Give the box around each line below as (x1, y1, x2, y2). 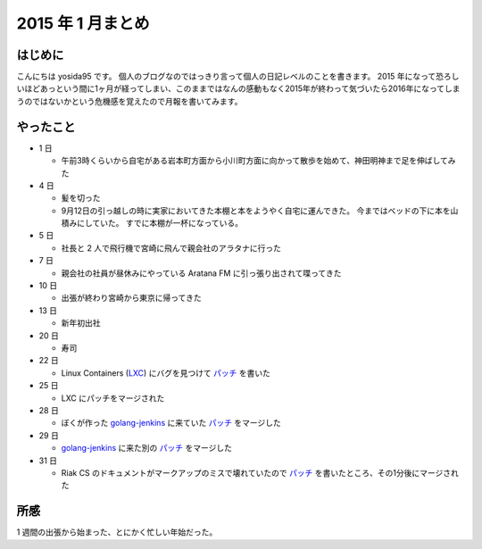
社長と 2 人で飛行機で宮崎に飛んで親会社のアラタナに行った (61, 242, 281, 254)
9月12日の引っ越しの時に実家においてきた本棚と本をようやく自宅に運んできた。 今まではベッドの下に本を (61, 205, 451, 216)
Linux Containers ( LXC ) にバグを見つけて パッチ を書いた (61, 367, 271, 378)
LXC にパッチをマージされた (61, 393, 165, 403)
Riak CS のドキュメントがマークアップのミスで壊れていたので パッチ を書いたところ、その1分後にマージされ (61, 467, 459, 478)
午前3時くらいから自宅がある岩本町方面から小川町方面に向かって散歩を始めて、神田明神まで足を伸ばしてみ (61, 155, 456, 166)
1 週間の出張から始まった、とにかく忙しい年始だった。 (16, 527, 218, 537)
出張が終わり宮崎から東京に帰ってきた (61, 293, 202, 304)
